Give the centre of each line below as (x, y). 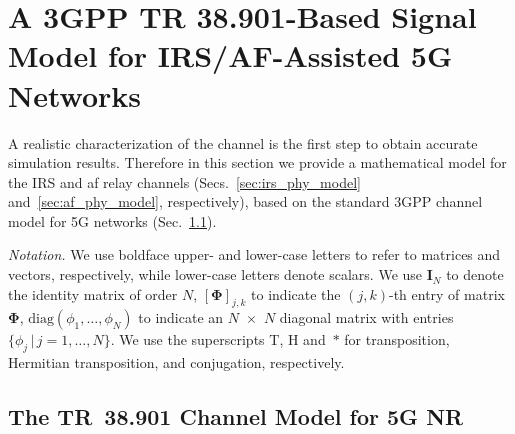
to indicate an (181, 317)
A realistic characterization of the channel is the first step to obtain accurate (243, 142)
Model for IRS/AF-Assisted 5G (230, 55)
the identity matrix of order (93, 293)
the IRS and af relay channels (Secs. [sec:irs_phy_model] (184, 181)
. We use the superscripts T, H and (218, 339)
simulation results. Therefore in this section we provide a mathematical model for (257, 162)
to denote (475, 274)
